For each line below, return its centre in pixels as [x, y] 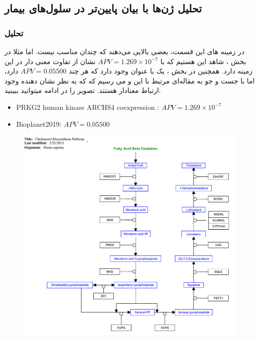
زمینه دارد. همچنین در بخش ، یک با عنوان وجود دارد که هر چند [161, 71]
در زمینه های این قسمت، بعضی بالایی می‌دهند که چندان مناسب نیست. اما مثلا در [125, 51]
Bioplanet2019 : [39, 124]
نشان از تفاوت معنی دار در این [50, 61]
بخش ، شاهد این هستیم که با [203, 61]
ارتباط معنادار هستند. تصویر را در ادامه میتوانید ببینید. [83, 90]
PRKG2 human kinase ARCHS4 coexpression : [87, 107]
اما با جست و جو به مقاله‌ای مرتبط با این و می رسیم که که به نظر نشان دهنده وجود [130, 80]
